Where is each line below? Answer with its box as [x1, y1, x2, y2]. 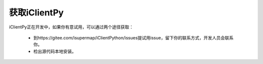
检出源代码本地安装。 [33, 48, 76, 54]
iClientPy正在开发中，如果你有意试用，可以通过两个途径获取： [9, 24, 134, 30]
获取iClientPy [9, 7, 64, 18]
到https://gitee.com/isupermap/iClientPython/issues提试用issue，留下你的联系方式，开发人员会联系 [33, 35, 234, 40]
